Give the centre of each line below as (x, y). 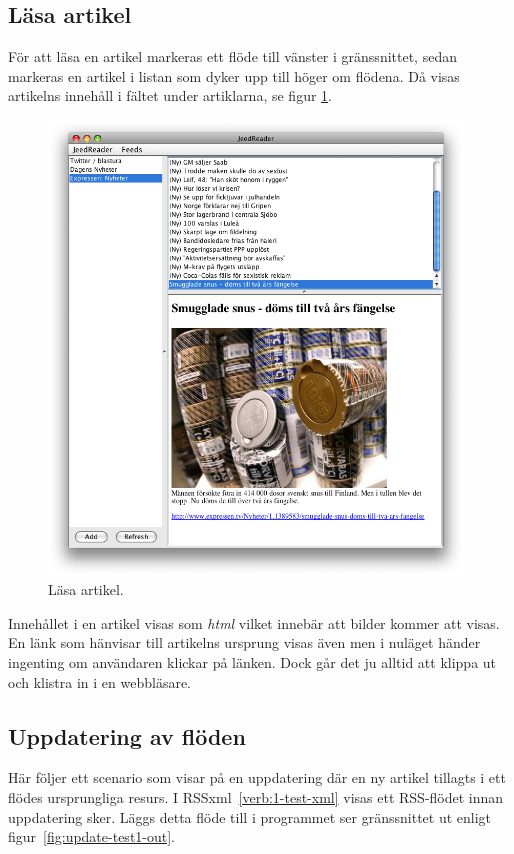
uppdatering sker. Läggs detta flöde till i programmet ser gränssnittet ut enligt (250, 816)
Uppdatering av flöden (127, 735)
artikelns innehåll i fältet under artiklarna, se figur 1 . (170, 95)
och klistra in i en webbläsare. (100, 681)
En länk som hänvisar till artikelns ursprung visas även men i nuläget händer (244, 642)
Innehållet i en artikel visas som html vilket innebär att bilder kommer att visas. (254, 622)
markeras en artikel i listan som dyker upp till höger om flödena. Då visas (234, 75)
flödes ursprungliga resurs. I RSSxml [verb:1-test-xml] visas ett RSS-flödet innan (256, 797)
